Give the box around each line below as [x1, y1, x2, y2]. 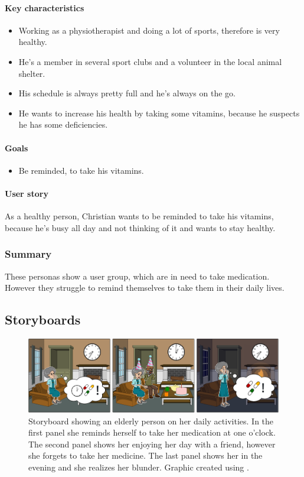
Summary [5, 246, 52, 261]
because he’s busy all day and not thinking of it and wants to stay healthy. [5, 221, 276, 233]
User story [5, 187, 48, 199]
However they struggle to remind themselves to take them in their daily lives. [5, 281, 285, 294]
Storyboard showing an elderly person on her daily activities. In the [28, 414, 274, 427]
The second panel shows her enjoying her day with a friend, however [28, 437, 276, 450]
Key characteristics [5, 1, 84, 14]
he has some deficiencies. [18, 118, 108, 131]
